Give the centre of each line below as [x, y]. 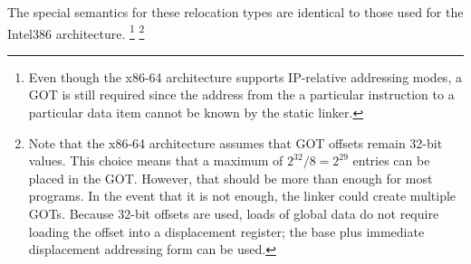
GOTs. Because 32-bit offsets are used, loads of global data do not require [234, 213]
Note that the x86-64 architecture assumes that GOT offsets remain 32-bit [235, 142]
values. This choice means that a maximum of [156, 160]
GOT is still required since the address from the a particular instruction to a [241, 94]
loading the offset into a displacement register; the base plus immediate [226, 231]
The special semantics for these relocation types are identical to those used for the [235, 12]
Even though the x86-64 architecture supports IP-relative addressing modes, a [245, 76]
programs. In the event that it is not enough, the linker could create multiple [242, 196]
